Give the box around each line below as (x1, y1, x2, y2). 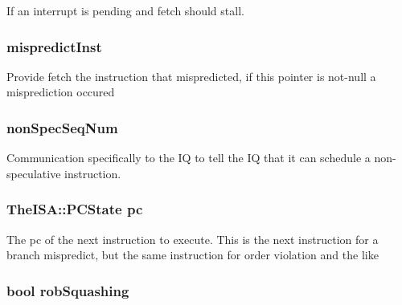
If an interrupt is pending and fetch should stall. (6, 2, 244, 18)
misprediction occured (6, 83, 115, 100)
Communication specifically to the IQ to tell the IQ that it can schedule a (6, 149, 371, 166)
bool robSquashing (6, 280, 129, 300)
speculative (6, 165, 61, 181)
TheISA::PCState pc (6, 199, 143, 219)
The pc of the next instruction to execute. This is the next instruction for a (6, 230, 379, 247)
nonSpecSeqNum (6, 117, 118, 137)
